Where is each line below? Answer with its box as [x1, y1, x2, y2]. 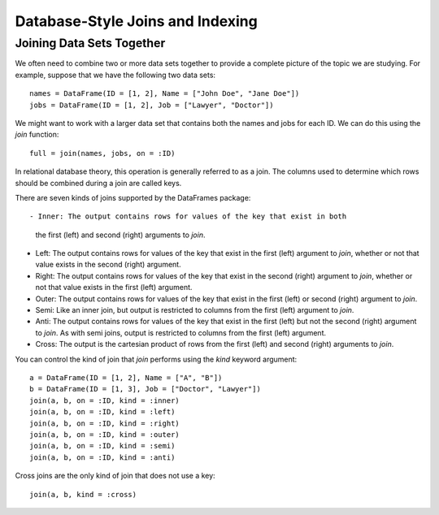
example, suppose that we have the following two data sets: [15, 70, 215, 80]
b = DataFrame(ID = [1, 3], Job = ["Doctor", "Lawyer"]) [29, 384, 262, 394]
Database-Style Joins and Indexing [15, 12, 258, 30]
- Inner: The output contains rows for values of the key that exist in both [29, 212, 347, 221]
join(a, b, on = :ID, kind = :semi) [29, 441, 176, 451]
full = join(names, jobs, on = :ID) [29, 149, 176, 158]
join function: [15, 130, 59, 140]
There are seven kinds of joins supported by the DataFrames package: [15, 193, 251, 202]
